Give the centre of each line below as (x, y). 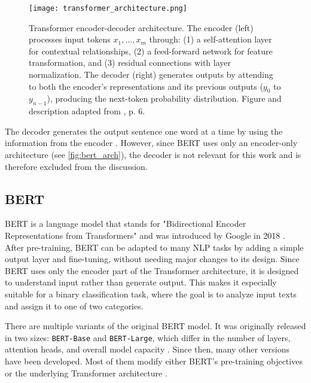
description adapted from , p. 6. (87, 111)
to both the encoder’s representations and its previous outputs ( (146, 86)
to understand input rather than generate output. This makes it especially (141, 282)
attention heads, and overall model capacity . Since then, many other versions (147, 349)
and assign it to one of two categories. (74, 306)
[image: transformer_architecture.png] (108, 8)
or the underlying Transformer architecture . (86, 373)
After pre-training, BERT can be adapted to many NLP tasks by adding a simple (154, 247)
